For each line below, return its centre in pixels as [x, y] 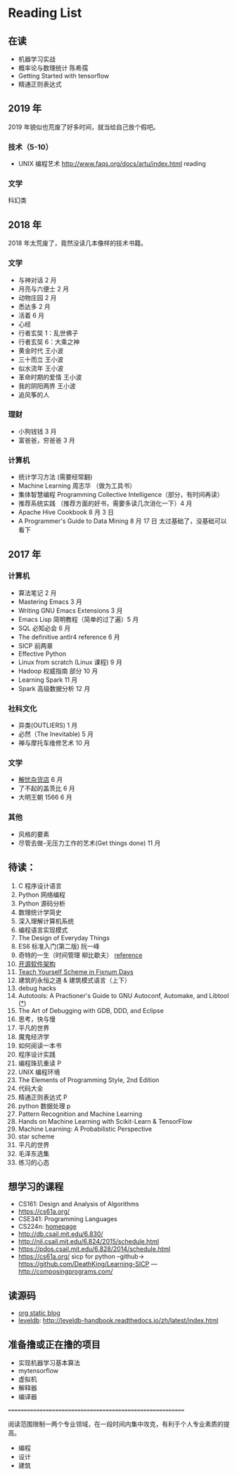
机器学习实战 [37, 59]
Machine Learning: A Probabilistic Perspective [85, 1129]
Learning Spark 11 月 [48, 680]
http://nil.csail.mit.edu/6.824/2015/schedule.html [89, 1242]
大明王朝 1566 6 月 [45, 797]
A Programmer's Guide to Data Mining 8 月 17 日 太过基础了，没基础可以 [122, 521]
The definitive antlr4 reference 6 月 [69, 637]
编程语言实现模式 [43, 930]
